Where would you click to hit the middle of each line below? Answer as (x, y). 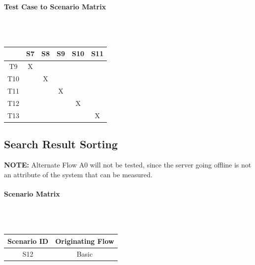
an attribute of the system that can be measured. (78, 174)
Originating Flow (85, 241)
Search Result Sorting (61, 144)
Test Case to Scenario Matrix (55, 6)
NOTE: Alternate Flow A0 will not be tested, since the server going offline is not (128, 165)
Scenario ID (28, 241)
